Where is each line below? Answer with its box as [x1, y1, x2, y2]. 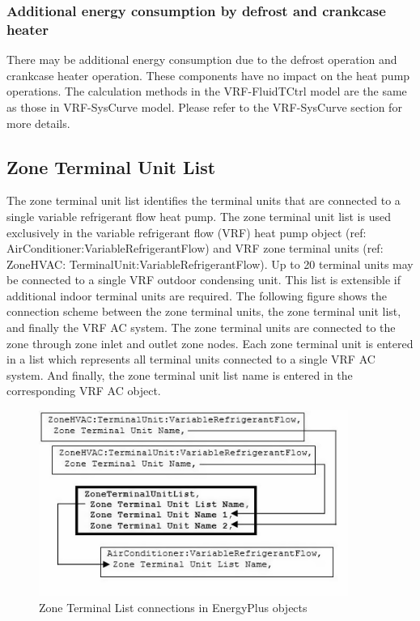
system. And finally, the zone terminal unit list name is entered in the [6, 366, 353, 383]
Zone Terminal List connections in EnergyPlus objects [39, 598, 308, 615]
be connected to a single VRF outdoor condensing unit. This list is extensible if [6, 271, 401, 288]
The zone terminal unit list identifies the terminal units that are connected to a [6, 192, 401, 209]
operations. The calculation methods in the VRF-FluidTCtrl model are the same [6, 83, 407, 100]
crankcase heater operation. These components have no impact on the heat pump [6, 66, 410, 83]
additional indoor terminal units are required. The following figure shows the [6, 287, 387, 304]
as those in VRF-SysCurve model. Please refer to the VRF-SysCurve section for [6, 98, 402, 115]
